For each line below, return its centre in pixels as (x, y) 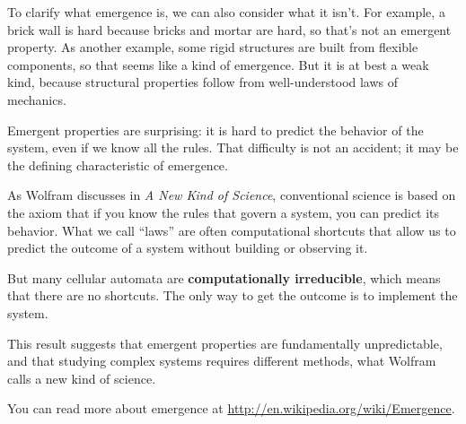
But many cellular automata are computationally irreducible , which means (224, 277)
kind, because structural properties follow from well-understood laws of (203, 82)
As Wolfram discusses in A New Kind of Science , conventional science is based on (232, 195)
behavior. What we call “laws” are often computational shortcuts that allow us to (232, 230)
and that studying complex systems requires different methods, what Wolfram (222, 361)
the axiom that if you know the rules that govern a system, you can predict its (224, 212)
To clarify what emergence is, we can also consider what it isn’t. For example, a (226, 12)
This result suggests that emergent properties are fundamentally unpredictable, (225, 343)
